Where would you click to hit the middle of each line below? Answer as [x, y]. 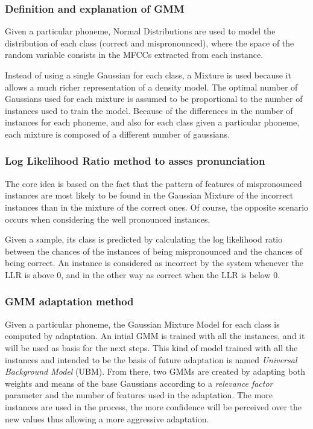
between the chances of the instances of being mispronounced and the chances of [154, 251]
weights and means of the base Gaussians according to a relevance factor [139, 383]
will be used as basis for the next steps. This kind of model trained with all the [151, 347]
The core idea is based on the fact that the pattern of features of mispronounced [153, 183]
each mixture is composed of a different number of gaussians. [118, 134]
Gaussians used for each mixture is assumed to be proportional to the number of [154, 99]
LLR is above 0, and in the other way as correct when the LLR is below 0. [143, 274]
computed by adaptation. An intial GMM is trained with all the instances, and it [155, 336]
